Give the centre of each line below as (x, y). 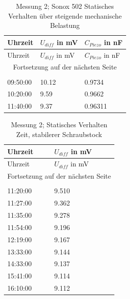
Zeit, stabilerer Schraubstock (59, 134)
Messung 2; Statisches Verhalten (59, 125)
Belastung (65, 25)
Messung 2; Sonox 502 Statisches (65, 6)
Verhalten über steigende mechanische (65, 15)
